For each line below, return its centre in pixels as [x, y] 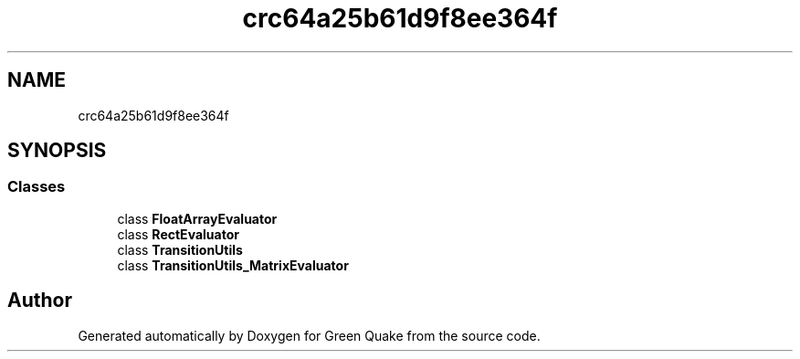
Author [40, 301]
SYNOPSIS [57, 151]
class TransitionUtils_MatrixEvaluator [233, 265]
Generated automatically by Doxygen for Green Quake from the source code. [309, 335]
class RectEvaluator [178, 234]
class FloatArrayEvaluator [197, 218]
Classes [37, 187]
